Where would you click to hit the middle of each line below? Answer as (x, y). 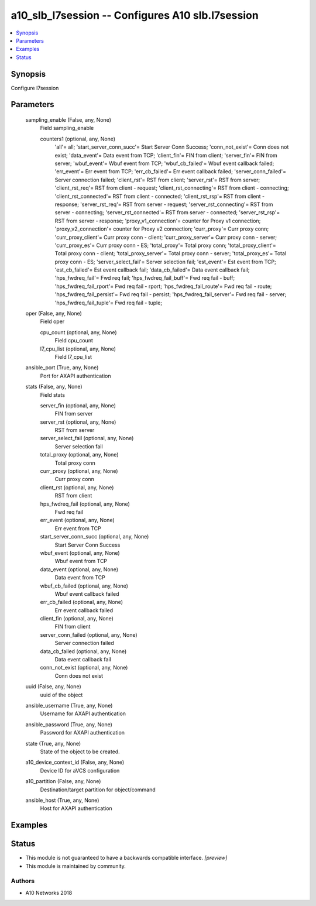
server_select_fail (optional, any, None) (87, 438)
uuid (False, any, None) (53, 687)
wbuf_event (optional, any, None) (80, 552)
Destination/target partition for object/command (98, 790)
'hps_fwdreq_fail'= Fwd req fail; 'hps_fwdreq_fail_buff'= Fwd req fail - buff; (145, 278)
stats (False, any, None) (54, 387)
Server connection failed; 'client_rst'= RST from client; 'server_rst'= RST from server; (157, 180)
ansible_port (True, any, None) (62, 368)
